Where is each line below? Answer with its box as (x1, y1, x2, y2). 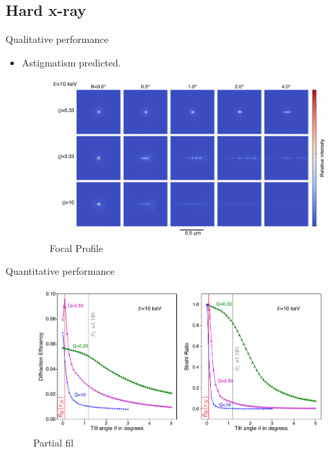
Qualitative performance (6, 32, 109, 46)
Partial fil (33, 435, 74, 450)
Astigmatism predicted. (21, 55, 121, 69)
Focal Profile (49, 240, 103, 255)
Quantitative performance (6, 264, 115, 278)
